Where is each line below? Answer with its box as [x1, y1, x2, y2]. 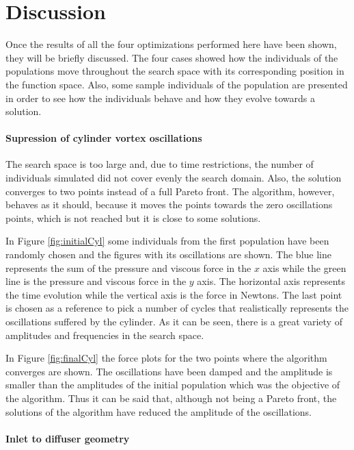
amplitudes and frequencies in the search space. [5, 327, 204, 342]
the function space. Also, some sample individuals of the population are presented [5, 77, 348, 91]
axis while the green [262, 260, 346, 275]
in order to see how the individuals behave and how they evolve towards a [5, 90, 315, 105]
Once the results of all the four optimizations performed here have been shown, [5, 37, 337, 51]
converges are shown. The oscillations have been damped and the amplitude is [5, 364, 333, 378]
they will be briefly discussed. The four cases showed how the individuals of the [5, 50, 338, 64]
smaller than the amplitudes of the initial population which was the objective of [5, 377, 340, 392]
